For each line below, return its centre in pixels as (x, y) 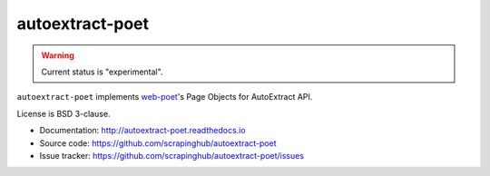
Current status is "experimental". (102, 72)
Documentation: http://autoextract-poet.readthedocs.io (142, 131)
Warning (58, 55)
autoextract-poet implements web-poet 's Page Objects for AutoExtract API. (165, 97)
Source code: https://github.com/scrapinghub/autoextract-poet (158, 143)
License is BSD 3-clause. (64, 113)
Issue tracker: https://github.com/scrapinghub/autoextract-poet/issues (171, 155)
